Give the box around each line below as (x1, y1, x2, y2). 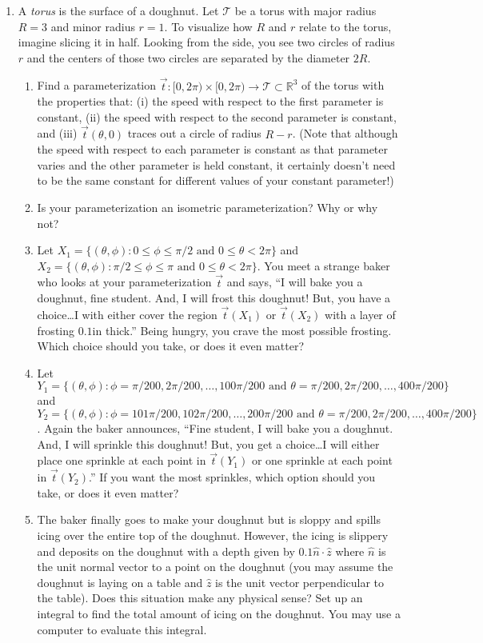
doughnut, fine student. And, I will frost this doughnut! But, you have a (37, 290, 391, 306)
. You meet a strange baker (257, 257, 390, 274)
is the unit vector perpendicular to (215, 573, 385, 590)
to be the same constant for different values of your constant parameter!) (37, 172, 394, 189)
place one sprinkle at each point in (37, 452, 206, 469)
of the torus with (301, 77, 385, 94)
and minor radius (50, 18, 135, 34)
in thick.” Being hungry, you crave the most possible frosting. (92, 321, 392, 338)
